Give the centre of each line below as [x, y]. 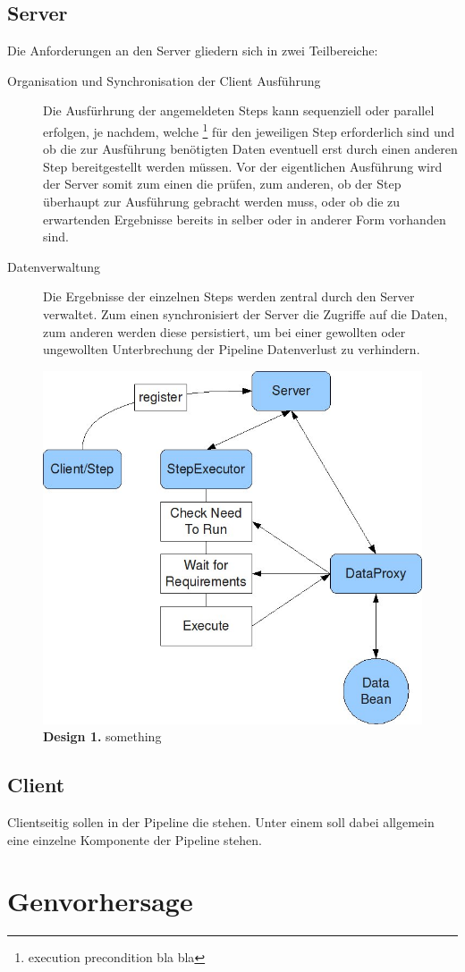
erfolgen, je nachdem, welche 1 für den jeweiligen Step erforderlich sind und [249, 130]
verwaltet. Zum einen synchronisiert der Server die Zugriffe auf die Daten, [245, 313]
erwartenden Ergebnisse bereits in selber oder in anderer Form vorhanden [245, 219]
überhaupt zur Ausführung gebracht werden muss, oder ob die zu [222, 202]
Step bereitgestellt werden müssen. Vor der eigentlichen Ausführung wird [243, 166]
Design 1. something [102, 736]
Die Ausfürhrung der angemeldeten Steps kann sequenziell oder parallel [239, 110]
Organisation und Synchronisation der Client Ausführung [164, 80]
